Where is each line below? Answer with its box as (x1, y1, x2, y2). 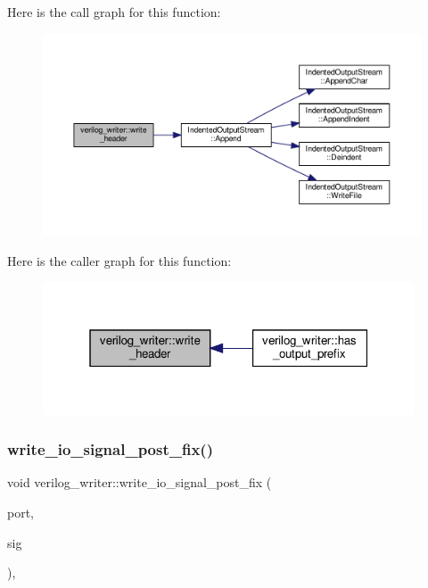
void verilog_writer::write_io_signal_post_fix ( (7, 473, 272, 492)
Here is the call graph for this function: (7, 3, 221, 21)
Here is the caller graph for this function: (7, 251, 232, 269)
